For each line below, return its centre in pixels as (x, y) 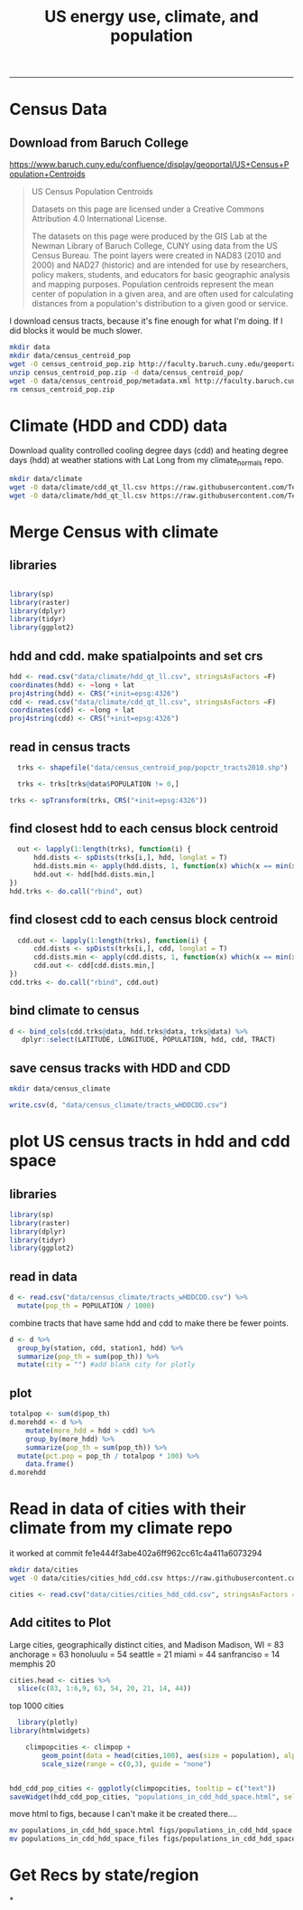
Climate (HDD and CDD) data (119, 425)
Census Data (59, 109)
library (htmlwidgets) (50, 1731)
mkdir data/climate (46, 479)
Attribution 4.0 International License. (99, 219)
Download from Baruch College (99, 142)
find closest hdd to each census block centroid (144, 829)
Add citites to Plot (60, 1623)
